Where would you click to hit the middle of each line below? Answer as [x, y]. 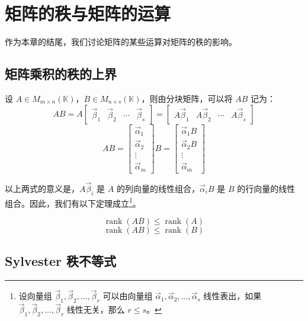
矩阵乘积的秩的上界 [61, 74]
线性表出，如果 [232, 296]
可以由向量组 [128, 296]
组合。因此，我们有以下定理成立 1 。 [73, 202]
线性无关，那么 [96, 309]
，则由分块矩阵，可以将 [187, 98]
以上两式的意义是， [42, 188]
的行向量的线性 [266, 188]
